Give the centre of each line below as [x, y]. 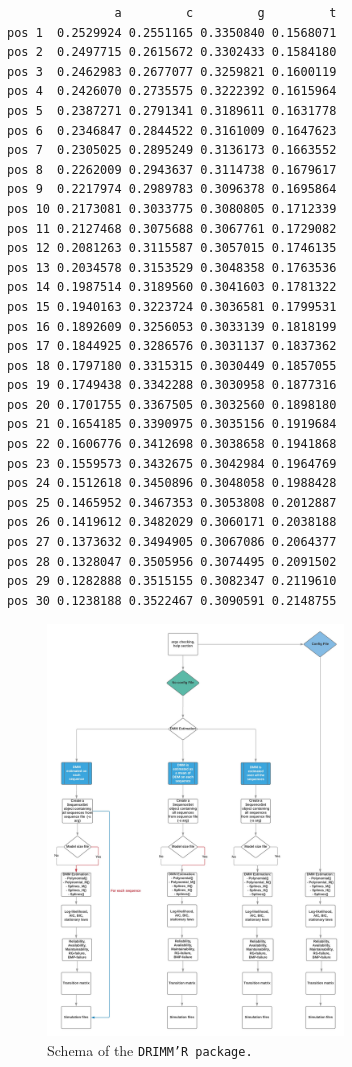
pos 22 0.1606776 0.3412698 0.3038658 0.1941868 [172, 444]
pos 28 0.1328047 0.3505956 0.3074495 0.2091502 [172, 561]
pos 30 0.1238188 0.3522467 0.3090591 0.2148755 [172, 600]
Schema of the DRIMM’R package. [150, 1049]
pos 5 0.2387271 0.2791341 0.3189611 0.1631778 [172, 110]
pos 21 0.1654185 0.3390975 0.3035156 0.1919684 [172, 424]
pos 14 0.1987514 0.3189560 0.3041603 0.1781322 [172, 287]
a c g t [225, 13]
